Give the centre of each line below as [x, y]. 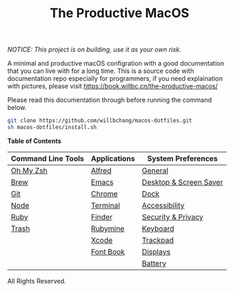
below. [17, 108]
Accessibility [163, 205]
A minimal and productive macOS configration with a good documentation [116, 64]
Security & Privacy [173, 217]
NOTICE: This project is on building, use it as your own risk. [94, 50]
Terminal [106, 205]
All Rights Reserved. [37, 281]
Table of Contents [34, 141]
